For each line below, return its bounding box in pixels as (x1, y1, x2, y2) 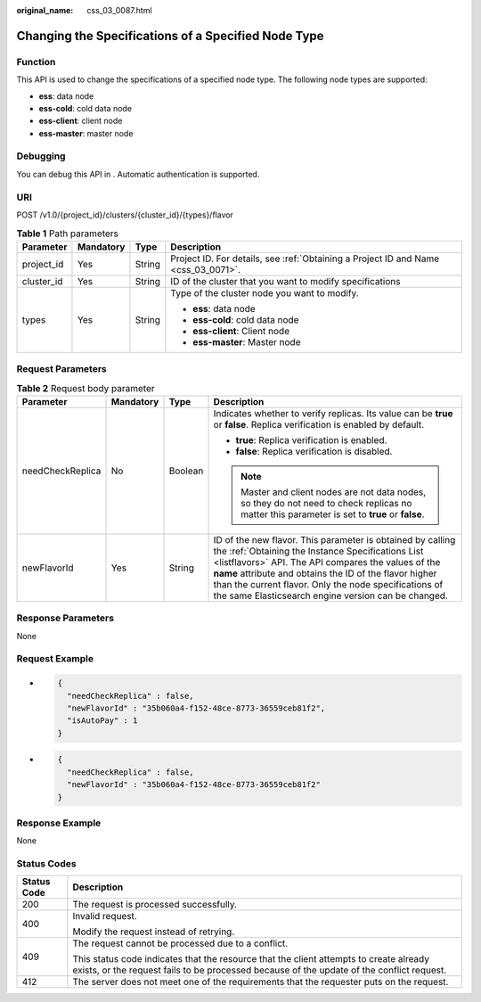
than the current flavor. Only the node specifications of (213, 578, 444, 590)
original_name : (16, 5, 74, 15)
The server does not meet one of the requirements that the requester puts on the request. (72, 976, 449, 989)
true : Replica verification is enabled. (235, 433, 387, 446)
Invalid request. (72, 910, 137, 923)
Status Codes (16, 858, 77, 869)
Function (16, 55, 56, 68)
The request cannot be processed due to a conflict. (72, 937, 289, 949)
